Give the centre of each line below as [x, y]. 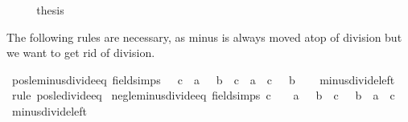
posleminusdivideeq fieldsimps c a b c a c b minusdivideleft [203, 79]
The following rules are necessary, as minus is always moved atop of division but [204, 37]
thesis [50, 10]
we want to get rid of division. [81, 53]
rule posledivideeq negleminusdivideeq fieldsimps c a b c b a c [203, 95]
